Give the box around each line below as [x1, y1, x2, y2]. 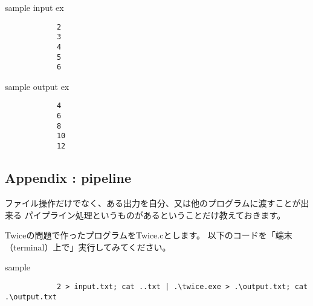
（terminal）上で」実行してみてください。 [5, 240, 171, 253]
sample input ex [5, 1, 64, 13]
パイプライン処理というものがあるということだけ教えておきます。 [24, 208, 286, 221]
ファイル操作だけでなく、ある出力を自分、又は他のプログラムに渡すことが [5, 196, 301, 209]
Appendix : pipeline [5, 168, 132, 187]
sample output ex [5, 80, 69, 92]
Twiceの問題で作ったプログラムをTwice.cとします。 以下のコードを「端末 [5, 229, 292, 241]
